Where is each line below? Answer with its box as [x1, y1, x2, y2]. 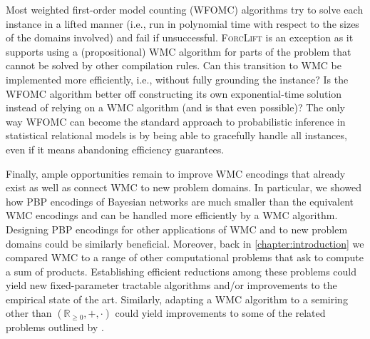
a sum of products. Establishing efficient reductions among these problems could [6, 263, 357, 278]
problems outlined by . [6, 320, 104, 335]
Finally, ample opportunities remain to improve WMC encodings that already [6, 166, 346, 181]
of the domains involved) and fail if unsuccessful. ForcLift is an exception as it [6, 30, 354, 45]
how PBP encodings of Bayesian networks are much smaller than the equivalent [6, 193, 354, 208]
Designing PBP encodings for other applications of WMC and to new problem [6, 221, 348, 236]
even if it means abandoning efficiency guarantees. [6, 141, 225, 156]
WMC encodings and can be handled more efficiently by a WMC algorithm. [6, 208, 338, 223]
